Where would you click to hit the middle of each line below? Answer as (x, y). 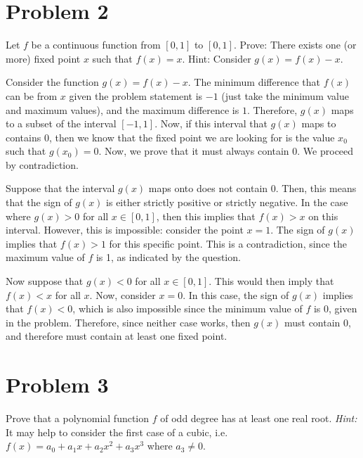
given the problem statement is (136, 95)
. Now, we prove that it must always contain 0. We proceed (226, 151)
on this (323, 216)
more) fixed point (43, 58)
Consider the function (52, 82)
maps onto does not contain (208, 188)
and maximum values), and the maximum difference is (123, 109)
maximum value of (45, 257)
